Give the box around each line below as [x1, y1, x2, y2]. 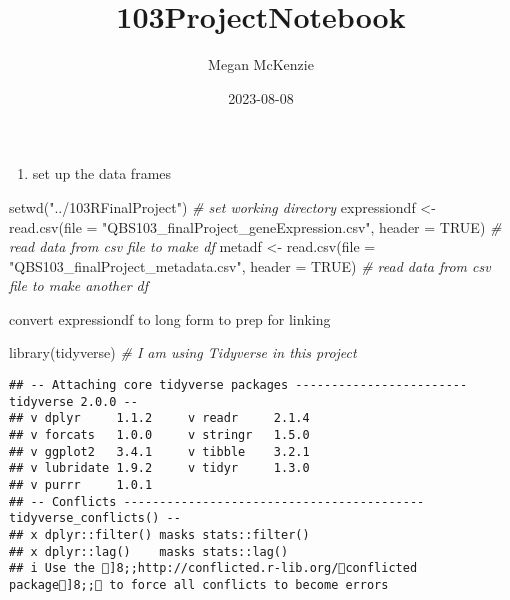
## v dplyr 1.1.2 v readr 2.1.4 [9, 411, 310, 426]
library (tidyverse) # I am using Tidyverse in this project [9, 342, 357, 363]
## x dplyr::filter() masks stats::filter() [9, 527, 310, 542]
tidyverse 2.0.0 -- [9, 394, 138, 409]
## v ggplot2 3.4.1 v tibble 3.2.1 [9, 444, 310, 459]
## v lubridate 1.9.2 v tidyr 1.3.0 [9, 461, 310, 476]
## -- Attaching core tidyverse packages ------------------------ [9, 378, 468, 393]
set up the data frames [32, 163, 172, 184]
